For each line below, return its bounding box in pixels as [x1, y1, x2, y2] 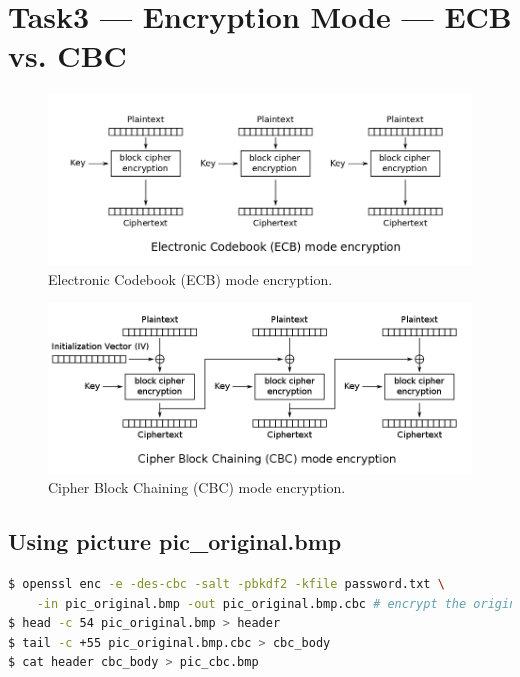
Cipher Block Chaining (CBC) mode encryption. [48, 477, 346, 498]
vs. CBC [8, 35, 127, 76]
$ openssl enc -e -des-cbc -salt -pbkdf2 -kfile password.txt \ [8, 577, 445, 592]
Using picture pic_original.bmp [8, 526, 342, 557]
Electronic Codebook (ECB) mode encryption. [48, 268, 333, 289]
